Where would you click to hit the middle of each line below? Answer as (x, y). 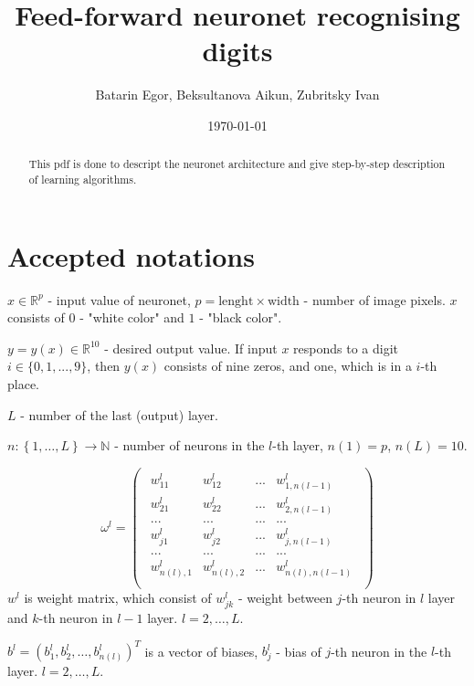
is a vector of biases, (201, 651)
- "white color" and (132, 317)
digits (237, 51)
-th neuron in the (379, 651)
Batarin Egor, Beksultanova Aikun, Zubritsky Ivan (237, 95)
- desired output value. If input (191, 348)
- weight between (285, 598)
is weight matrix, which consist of (118, 598)
